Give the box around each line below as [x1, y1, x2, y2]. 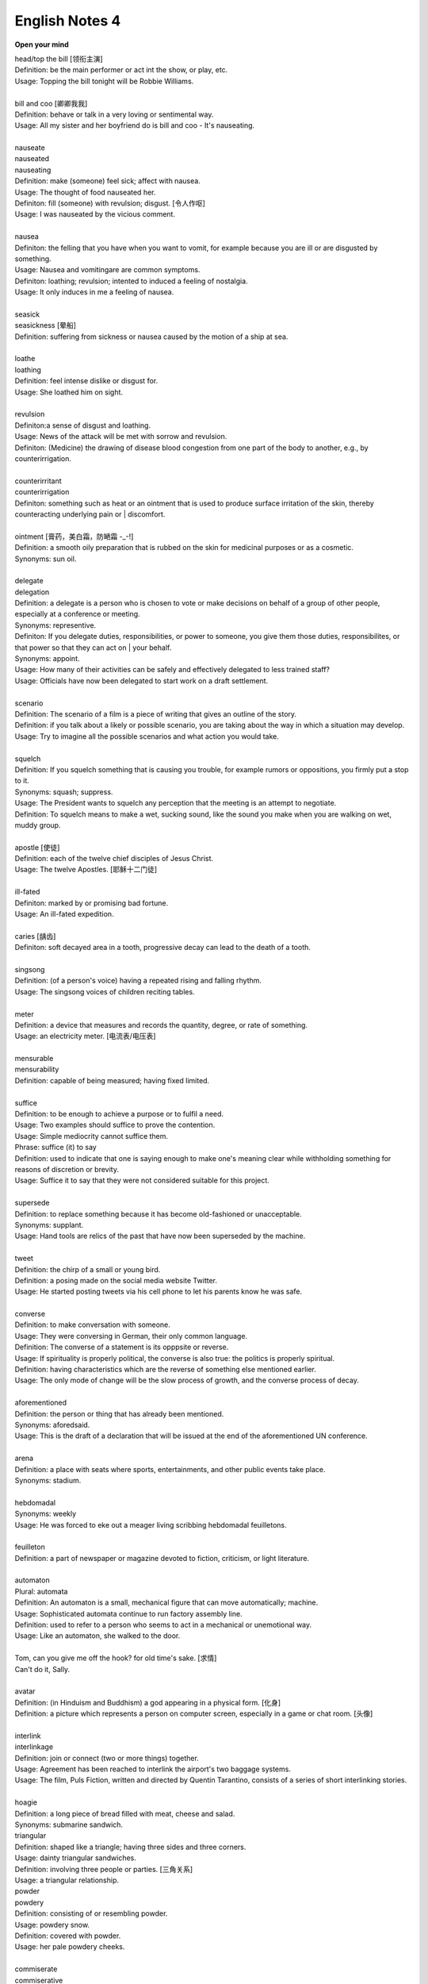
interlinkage [14, 1742, 54, 1751]
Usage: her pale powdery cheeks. [14, 1942, 125, 1951]
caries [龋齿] [14, 931, 56, 940]
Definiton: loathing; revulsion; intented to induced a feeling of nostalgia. [14, 276, 249, 286]
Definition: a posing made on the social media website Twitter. [14, 1275, 218, 1285]
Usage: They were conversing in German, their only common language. [14, 1331, 248, 1340]
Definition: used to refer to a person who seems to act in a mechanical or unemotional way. [14, 1620, 312, 1630]
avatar [14, 1686, 36, 1696]
